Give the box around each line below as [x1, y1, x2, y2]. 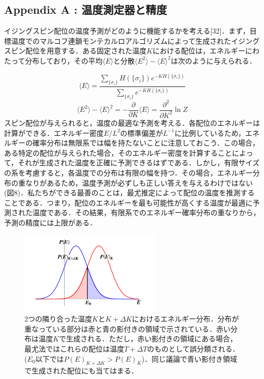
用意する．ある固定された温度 [46, 45, 146, 56]
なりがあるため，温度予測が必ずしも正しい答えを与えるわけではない [25, 177, 253, 188]
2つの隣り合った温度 [24, 313, 92, 324]
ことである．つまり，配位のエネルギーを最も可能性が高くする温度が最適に [4, 197, 253, 208]
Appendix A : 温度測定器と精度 [4, 2, 167, 17]
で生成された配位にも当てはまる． [24, 365, 138, 376]
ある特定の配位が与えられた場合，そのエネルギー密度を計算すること [4, 147, 232, 158]
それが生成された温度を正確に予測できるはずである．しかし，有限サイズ [18, 157, 260, 168]
